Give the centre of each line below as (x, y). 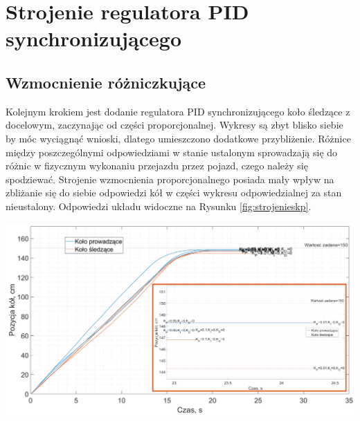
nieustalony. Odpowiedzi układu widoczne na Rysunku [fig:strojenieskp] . (159, 206)
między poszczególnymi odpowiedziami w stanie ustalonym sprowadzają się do (172, 152)
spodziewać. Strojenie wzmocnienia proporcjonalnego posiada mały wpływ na (170, 179)
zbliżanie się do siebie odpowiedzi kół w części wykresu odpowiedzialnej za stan (174, 193)
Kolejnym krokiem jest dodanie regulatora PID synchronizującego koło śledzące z (178, 111)
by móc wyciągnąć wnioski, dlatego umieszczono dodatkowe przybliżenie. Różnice (178, 138)
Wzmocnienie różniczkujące (106, 82)
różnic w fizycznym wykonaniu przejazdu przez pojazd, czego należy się (157, 166)
